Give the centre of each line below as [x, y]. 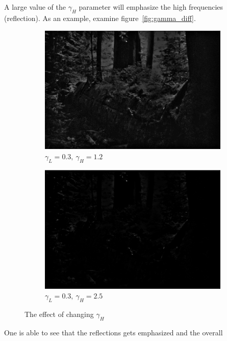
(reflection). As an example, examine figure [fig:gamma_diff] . [100, 18]
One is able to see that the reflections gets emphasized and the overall [113, 332]
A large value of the [35, 7]
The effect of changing [59, 314]
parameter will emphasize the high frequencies [151, 7]
